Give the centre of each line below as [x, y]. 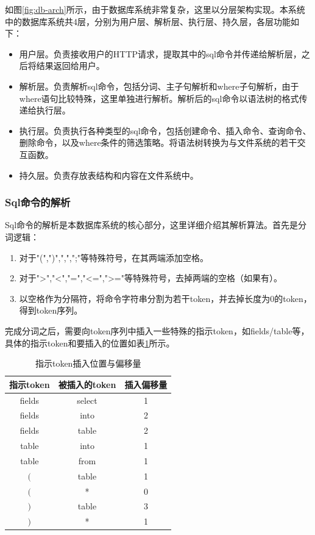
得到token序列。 [51, 310]
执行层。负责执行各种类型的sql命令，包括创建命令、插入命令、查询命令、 [165, 130]
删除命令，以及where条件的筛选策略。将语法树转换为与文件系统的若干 [158, 142]
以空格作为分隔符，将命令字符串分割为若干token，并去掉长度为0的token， [165, 298]
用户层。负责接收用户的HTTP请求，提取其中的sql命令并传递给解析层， [160, 53]
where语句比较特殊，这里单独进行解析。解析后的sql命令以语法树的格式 [159, 98]
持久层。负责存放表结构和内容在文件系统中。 [109, 175]
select [87, 400]
